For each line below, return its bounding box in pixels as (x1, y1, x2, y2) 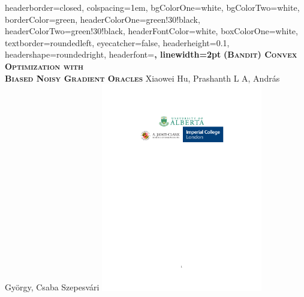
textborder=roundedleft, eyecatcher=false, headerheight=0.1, (5, 36, 230, 49)
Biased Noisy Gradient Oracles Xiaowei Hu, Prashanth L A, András (5, 71, 280, 84)
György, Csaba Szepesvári (5, 281, 100, 293)
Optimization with (5, 59, 83, 72)
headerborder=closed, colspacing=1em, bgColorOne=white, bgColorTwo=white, (5, 1, 300, 13)
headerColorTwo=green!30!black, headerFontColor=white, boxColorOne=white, (5, 25, 298, 37)
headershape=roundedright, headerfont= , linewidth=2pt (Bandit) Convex (5, 48, 297, 61)
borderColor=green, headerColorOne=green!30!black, (5, 13, 200, 25)
